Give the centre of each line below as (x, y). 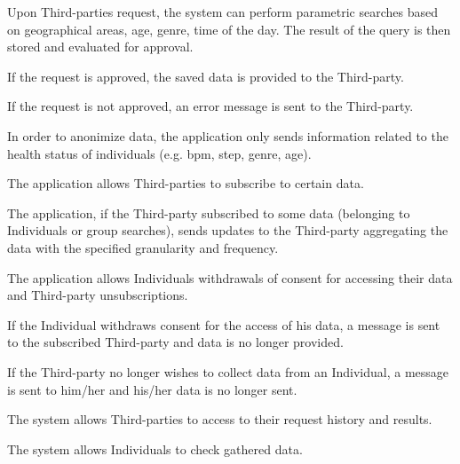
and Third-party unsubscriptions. (98, 295)
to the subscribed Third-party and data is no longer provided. (175, 342)
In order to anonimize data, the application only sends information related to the (228, 135)
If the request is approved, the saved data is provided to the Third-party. (206, 76)
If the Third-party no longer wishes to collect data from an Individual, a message (228, 371)
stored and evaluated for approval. (100, 47)
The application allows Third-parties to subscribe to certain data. (186, 183)
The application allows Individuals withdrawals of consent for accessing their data (230, 277)
